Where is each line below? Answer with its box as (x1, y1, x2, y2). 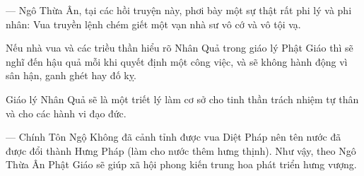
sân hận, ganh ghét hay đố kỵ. (6, 68, 136, 83)
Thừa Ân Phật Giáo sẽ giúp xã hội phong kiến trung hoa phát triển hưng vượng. (6, 157, 357, 172)
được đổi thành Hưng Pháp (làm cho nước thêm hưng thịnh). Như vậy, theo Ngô (6, 143, 356, 158)
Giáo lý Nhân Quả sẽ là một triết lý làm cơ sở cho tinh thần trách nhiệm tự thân (6, 91, 359, 106)
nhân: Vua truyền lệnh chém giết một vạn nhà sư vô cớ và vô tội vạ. (6, 16, 301, 31)
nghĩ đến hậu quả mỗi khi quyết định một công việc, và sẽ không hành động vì (6, 54, 348, 69)
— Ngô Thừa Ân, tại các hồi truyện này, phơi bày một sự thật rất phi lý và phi (6, 3, 352, 17)
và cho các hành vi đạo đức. (6, 105, 127, 120)
